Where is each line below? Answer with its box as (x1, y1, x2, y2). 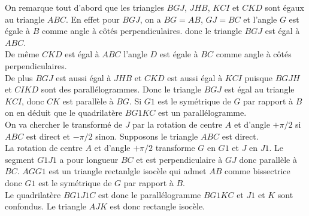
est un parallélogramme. (157, 106, 247, 119)
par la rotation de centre (132, 118, 223, 130)
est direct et (26, 129, 71, 142)
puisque (244, 71, 272, 84)
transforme (155, 141, 195, 154)
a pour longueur (59, 153, 119, 165)
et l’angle (243, 13, 277, 25)
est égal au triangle (224, 83, 295, 95)
